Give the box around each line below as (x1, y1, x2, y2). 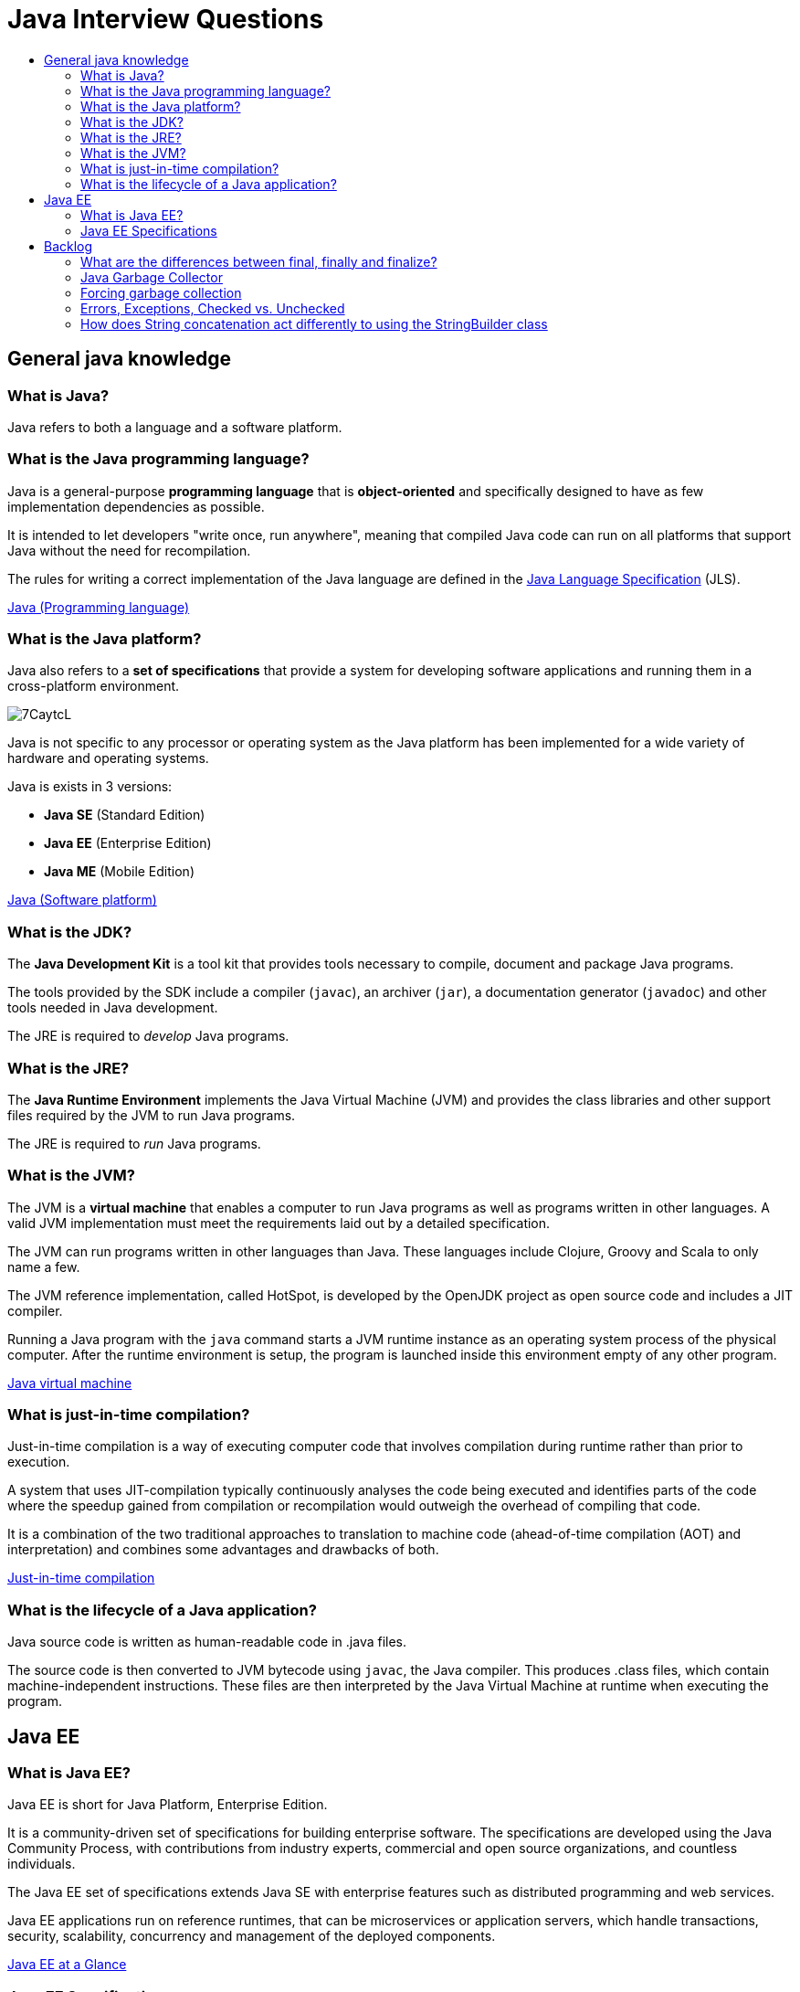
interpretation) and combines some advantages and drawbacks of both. (7, 1542, 439, 1558)
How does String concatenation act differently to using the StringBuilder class (80, 315, 548, 332)
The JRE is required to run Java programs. (7, 1135, 261, 1151)
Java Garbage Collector (80, 269, 223, 285)
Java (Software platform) (7, 892, 157, 908)
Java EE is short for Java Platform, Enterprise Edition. (7, 1796, 328, 1813)
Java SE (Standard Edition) (44, 807, 205, 823)
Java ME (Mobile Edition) (44, 864, 195, 880)
